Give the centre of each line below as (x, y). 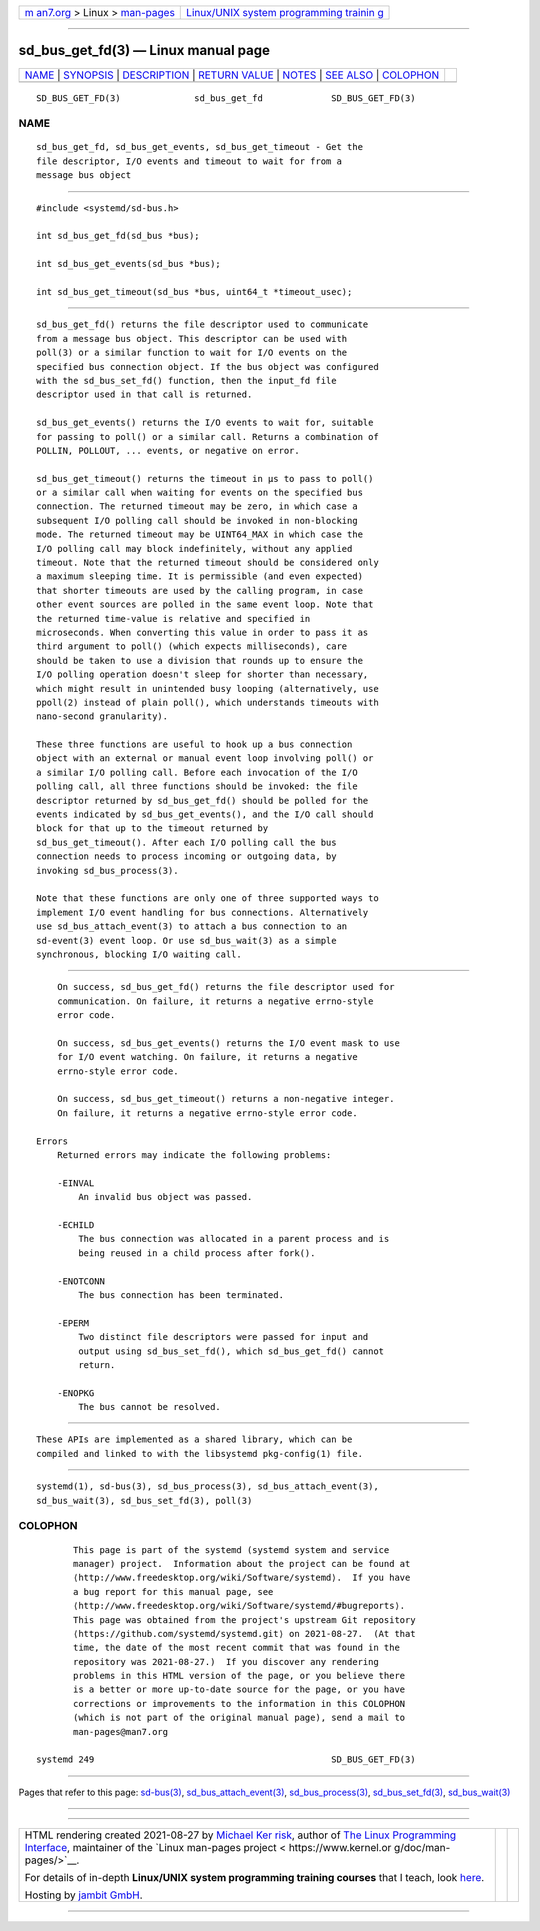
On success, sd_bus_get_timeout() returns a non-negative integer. (225, 1099)
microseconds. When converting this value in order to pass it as (202, 632)
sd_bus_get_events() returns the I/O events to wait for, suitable (205, 423)
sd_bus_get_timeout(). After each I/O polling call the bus (186, 842)
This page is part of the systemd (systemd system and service (231, 1549)
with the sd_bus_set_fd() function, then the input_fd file (186, 380)
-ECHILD (75, 1224)
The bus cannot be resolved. (150, 1407)
